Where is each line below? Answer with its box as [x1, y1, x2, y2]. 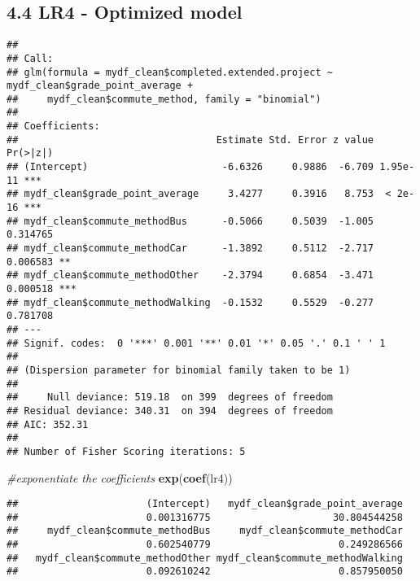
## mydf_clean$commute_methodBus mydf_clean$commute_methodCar [7, 525, 403, 537]
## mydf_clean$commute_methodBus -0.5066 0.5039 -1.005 [7, 215, 374, 227]
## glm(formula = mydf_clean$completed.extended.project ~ [7, 66, 333, 78]
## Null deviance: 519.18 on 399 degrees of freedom [7, 391, 333, 404]
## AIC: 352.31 [7, 418, 89, 430]
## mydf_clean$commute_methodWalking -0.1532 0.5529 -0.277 [7, 296, 374, 308]
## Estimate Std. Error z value [7, 133, 374, 146]
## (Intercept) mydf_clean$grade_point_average [7, 498, 403, 510]
